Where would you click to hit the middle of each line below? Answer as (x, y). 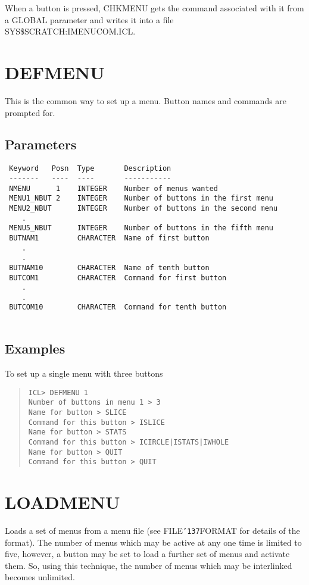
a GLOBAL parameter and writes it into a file (89, 19)
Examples (35, 348)
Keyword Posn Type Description (90, 169)
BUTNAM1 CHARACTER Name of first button (109, 238)
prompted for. (30, 112)
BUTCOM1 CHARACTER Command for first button (118, 278)
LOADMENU (63, 502)
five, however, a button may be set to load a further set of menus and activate (147, 554)
